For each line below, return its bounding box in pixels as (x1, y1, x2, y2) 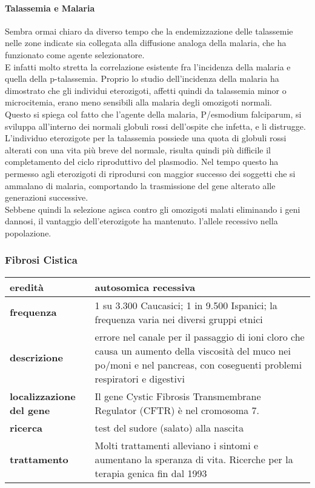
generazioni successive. (5, 191, 88, 204)
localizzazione (10, 389, 76, 403)
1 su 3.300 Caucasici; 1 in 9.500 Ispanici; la (94, 298, 277, 312)
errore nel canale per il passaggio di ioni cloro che (94, 329, 305, 344)
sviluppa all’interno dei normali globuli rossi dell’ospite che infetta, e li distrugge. (5, 119, 306, 132)
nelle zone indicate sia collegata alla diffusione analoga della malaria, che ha (5, 36, 287, 49)
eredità (10, 279, 44, 294)
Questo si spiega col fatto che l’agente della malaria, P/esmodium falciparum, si (5, 107, 302, 120)
